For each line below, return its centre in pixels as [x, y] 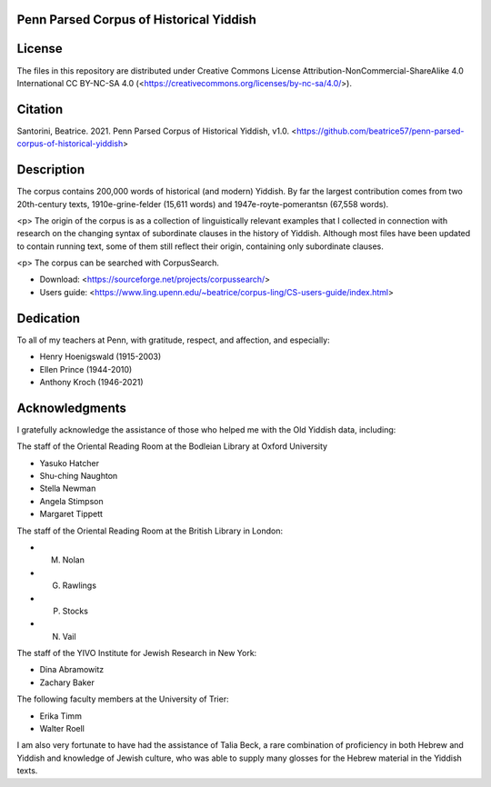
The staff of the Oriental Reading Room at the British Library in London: [150, 531]
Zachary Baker [67, 682]
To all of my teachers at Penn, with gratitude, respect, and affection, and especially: [174, 340]
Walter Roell [62, 729]
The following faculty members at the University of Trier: [123, 699]
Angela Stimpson [71, 501]
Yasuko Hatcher [70, 463]
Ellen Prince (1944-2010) [86, 369]
